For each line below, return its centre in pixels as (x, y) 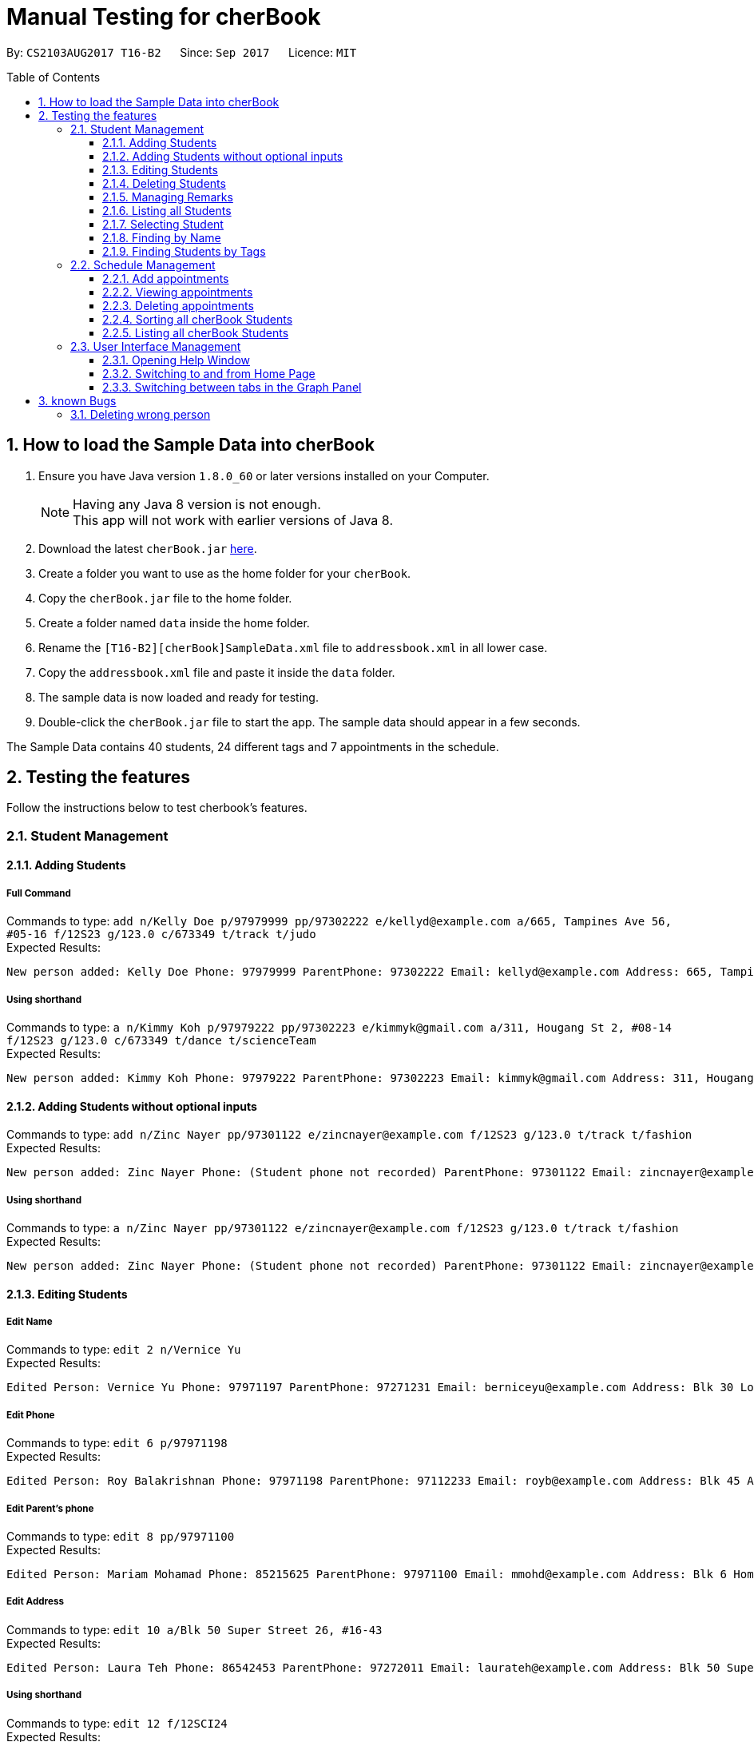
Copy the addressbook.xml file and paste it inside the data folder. (217, 672)
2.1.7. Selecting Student (163, 224)
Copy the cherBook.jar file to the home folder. (165, 598)
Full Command (39, 893)
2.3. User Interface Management (156, 346)
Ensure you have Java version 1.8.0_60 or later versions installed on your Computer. (264, 475)
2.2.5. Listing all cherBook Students (196, 332)
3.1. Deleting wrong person (141, 414)
